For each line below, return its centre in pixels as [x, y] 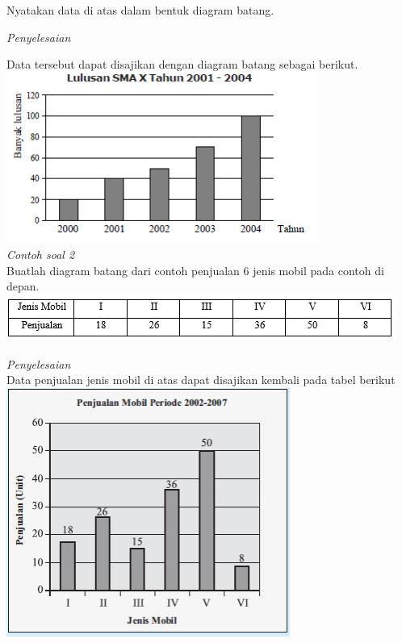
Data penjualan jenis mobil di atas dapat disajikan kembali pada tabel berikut [201, 380]
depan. [23, 286]
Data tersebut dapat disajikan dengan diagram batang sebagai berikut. [182, 64]
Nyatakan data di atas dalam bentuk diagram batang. [140, 10]
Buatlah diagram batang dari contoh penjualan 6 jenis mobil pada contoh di [195, 270]
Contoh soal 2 [41, 255]
